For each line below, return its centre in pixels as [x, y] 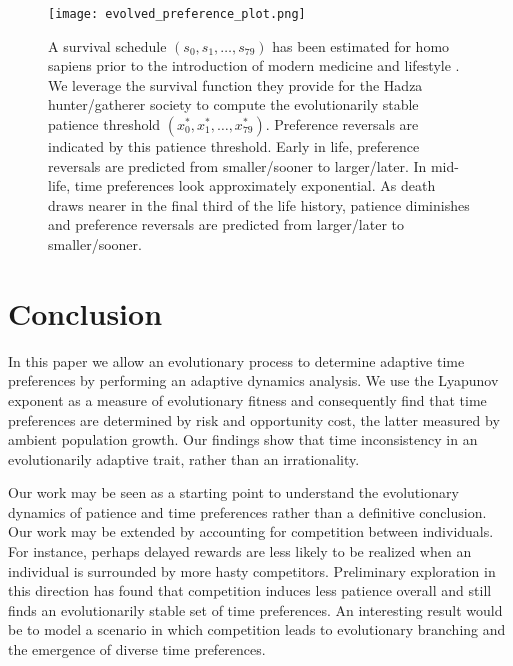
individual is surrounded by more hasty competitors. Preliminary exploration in [252, 570]
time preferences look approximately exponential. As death [255, 185]
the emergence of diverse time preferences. [137, 649]
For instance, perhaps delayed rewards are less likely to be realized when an [240, 551]
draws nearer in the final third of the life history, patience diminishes [259, 204]
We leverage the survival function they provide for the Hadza [235, 84]
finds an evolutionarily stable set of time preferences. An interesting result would [255, 609]
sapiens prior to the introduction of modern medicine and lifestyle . [254, 65]
